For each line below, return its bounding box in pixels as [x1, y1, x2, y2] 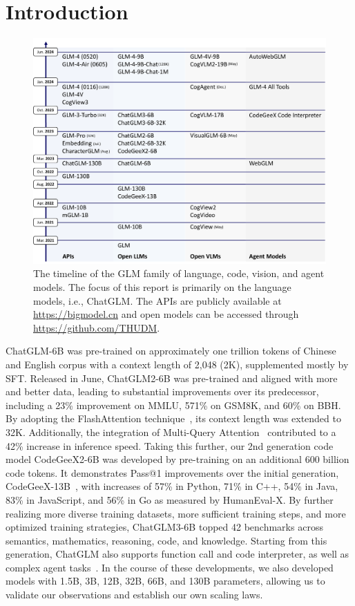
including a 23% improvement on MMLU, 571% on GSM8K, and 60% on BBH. [6, 397, 341, 412]
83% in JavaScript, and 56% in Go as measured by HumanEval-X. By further [6, 492, 334, 506]
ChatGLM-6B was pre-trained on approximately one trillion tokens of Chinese [6, 343, 336, 358]
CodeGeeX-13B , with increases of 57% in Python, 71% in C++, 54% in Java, [6, 479, 338, 493]
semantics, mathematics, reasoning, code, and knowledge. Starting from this [6, 533, 327, 547]
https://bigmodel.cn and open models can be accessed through [33, 307, 299, 321]
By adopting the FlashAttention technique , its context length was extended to [6, 411, 341, 426]
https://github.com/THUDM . [33, 320, 160, 334]
